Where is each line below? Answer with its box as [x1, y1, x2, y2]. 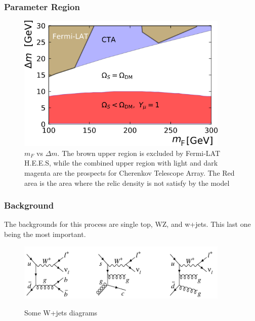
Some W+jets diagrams [24, 307, 98, 318]
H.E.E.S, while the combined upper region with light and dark [24, 157, 218, 168]
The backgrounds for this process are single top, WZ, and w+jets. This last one [4, 219, 251, 229]
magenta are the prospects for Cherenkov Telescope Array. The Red [24, 167, 235, 178]
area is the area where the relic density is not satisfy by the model [24, 177, 230, 188]
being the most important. [4, 228, 86, 239]
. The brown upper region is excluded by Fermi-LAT [57, 147, 221, 158]
